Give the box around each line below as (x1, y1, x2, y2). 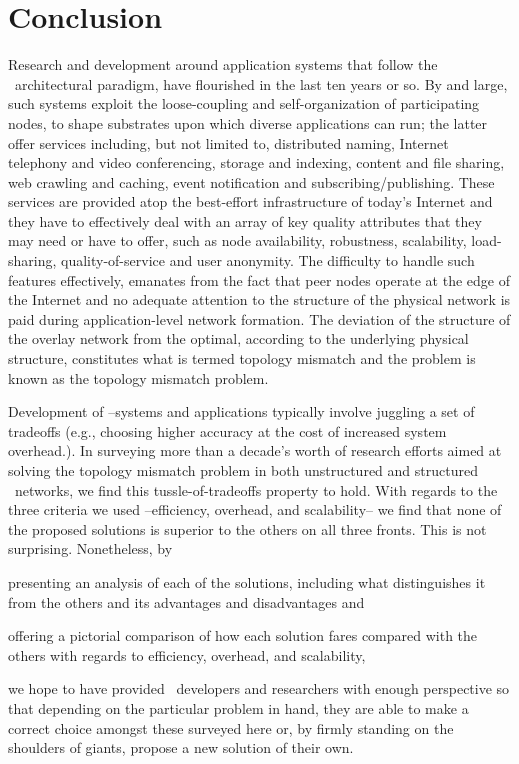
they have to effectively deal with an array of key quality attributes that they (8, 210, 482, 231)
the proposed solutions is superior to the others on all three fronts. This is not (8, 518, 487, 539)
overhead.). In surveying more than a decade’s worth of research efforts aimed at (8, 440, 502, 461)
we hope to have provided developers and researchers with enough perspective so (8, 678, 510, 699)
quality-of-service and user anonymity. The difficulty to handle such (61, 250, 475, 271)
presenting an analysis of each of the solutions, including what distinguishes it (8, 571, 486, 592)
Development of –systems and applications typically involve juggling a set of (8, 401, 475, 422)
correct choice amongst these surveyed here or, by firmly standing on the (8, 717, 454, 738)
